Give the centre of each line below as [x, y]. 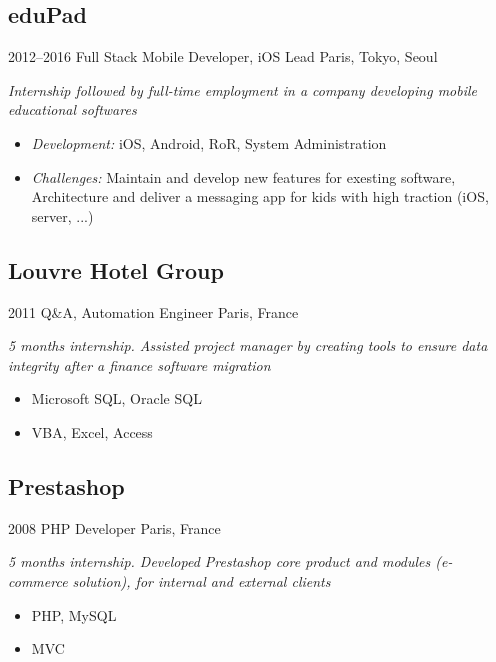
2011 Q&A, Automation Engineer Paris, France [153, 311]
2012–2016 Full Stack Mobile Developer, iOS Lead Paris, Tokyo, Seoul [223, 56]
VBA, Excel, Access [92, 431]
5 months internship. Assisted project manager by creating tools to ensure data [248, 345]
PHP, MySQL [74, 614]
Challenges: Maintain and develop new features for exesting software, [243, 176]
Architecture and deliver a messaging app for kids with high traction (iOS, [260, 196]
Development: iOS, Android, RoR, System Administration [209, 142]
